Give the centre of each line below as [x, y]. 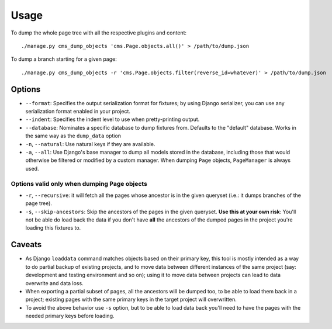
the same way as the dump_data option [73, 136]
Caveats [26, 245]
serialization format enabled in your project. [78, 112]
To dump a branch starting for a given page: [64, 59]
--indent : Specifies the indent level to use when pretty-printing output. [113, 119]
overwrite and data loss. [55, 283]
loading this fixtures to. [53, 228]
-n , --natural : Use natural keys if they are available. [90, 144]
